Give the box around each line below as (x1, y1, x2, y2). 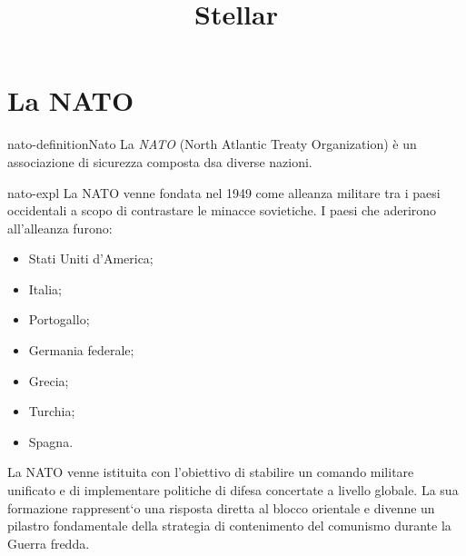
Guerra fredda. (7, 533, 90, 552)
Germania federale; (28, 341, 134, 360)
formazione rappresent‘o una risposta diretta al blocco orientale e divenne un (7, 498, 435, 517)
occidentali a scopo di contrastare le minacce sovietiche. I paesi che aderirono (7, 201, 437, 220)
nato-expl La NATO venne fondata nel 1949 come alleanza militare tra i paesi (7, 183, 441, 202)
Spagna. (28, 432, 74, 451)
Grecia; (28, 371, 69, 390)
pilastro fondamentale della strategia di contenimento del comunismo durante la (7, 516, 451, 535)
